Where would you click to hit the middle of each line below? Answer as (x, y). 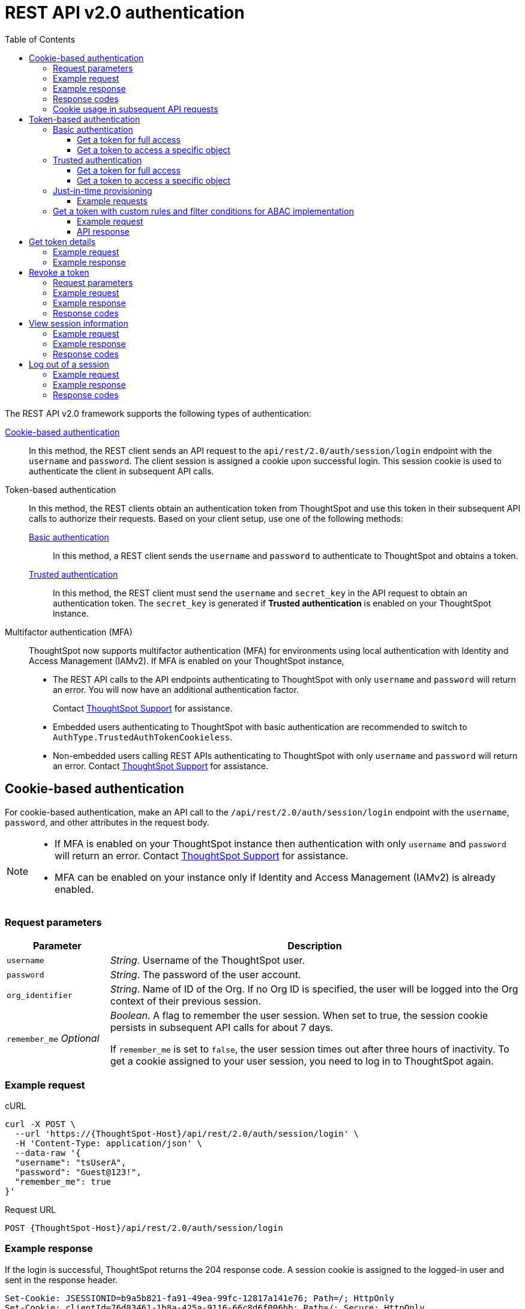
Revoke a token (59, 272)
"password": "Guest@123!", (78, 1172)
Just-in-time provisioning (103, 190)
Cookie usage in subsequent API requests (136, 109)
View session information (79, 323)
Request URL (31, 1210)
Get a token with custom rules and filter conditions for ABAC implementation (203, 211)
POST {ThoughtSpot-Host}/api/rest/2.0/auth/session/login (144, 1228)
